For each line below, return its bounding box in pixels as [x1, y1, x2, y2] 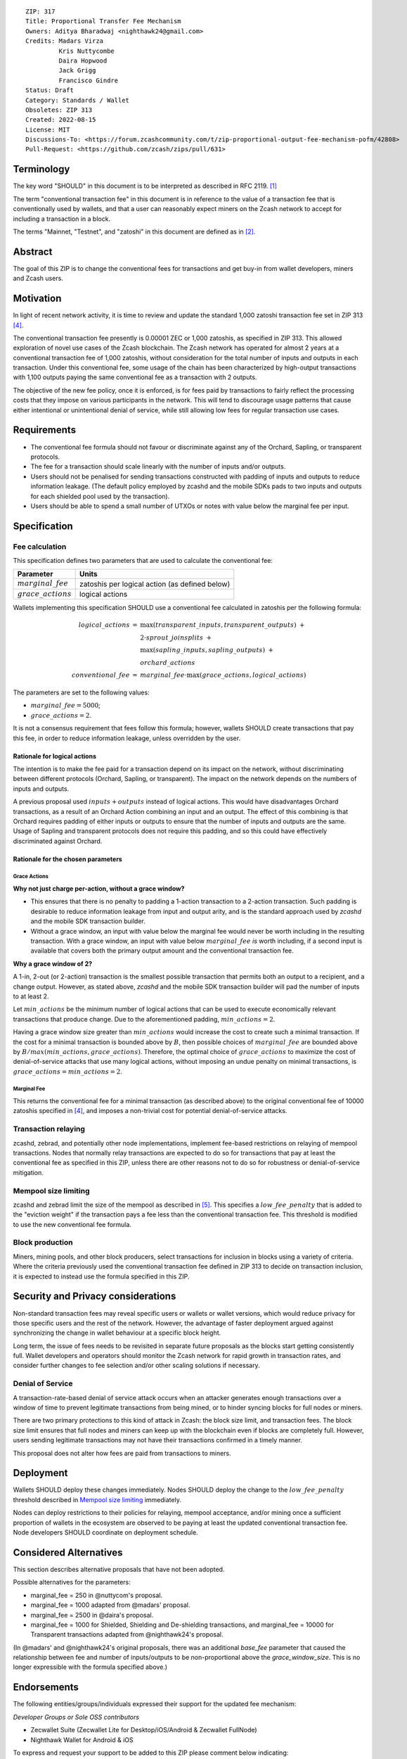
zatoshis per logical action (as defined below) [79, 579, 231, 589]
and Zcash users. [13, 274, 63, 283]
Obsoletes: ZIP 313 [25, 106, 93, 114]
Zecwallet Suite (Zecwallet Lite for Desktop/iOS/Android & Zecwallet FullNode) [30, 1726, 257, 1734]
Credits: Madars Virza [25, 37, 104, 45]
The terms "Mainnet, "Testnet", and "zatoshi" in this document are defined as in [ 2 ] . [13, 227, 256, 236]
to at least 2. [13, 992, 49, 1001]
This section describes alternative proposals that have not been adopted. [13, 1565, 225, 1573]
